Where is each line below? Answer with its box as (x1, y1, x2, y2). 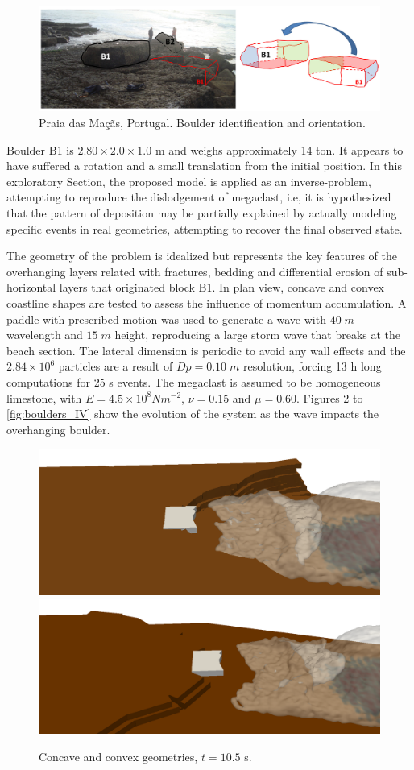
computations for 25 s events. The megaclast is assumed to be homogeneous (6, 373, 381, 390)
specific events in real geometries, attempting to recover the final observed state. (6, 220, 403, 237)
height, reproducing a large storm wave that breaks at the (114, 326, 401, 343)
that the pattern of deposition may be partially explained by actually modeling (6, 204, 397, 221)
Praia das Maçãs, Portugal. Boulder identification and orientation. (39, 114, 366, 131)
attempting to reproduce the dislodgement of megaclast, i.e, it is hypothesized (6, 188, 391, 205)
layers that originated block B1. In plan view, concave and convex (59, 279, 384, 296)
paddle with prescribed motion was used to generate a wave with (6, 310, 326, 327)
